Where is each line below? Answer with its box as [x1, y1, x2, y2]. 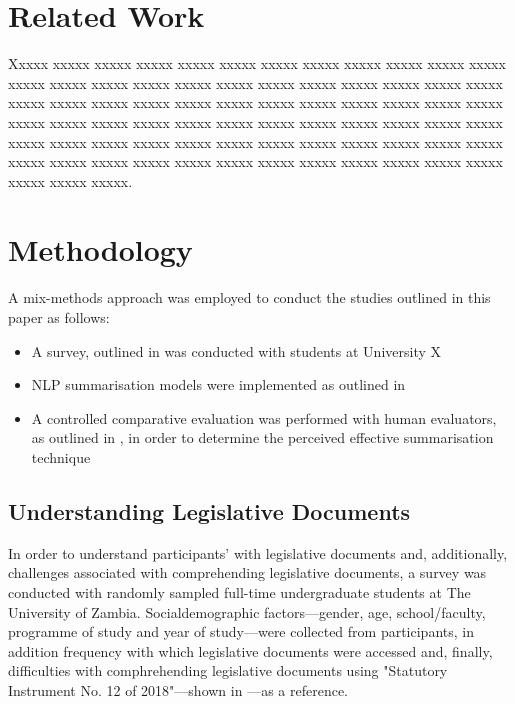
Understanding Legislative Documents [8, 495, 411, 526]
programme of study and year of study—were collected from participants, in [8, 621, 474, 642]
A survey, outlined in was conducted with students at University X [31, 340, 441, 361]
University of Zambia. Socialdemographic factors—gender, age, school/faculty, [8, 601, 486, 622]
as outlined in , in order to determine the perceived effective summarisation [31, 427, 494, 448]
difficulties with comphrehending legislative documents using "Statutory [8, 660, 448, 681]
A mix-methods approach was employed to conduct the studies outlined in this [8, 287, 491, 308]
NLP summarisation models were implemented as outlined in [31, 374, 406, 395]
